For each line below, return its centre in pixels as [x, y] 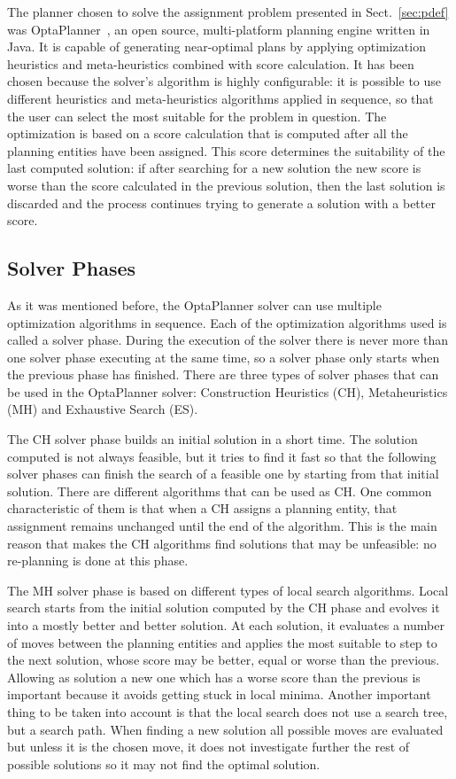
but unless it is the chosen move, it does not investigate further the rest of [209, 747]
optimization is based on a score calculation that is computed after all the [208, 133]
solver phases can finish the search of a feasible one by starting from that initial [223, 474]
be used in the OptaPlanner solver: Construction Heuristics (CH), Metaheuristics [228, 391]
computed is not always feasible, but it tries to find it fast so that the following [222, 456]
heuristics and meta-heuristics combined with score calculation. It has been [211, 63]
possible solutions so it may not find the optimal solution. [164, 763]
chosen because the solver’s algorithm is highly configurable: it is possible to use [224, 81]
